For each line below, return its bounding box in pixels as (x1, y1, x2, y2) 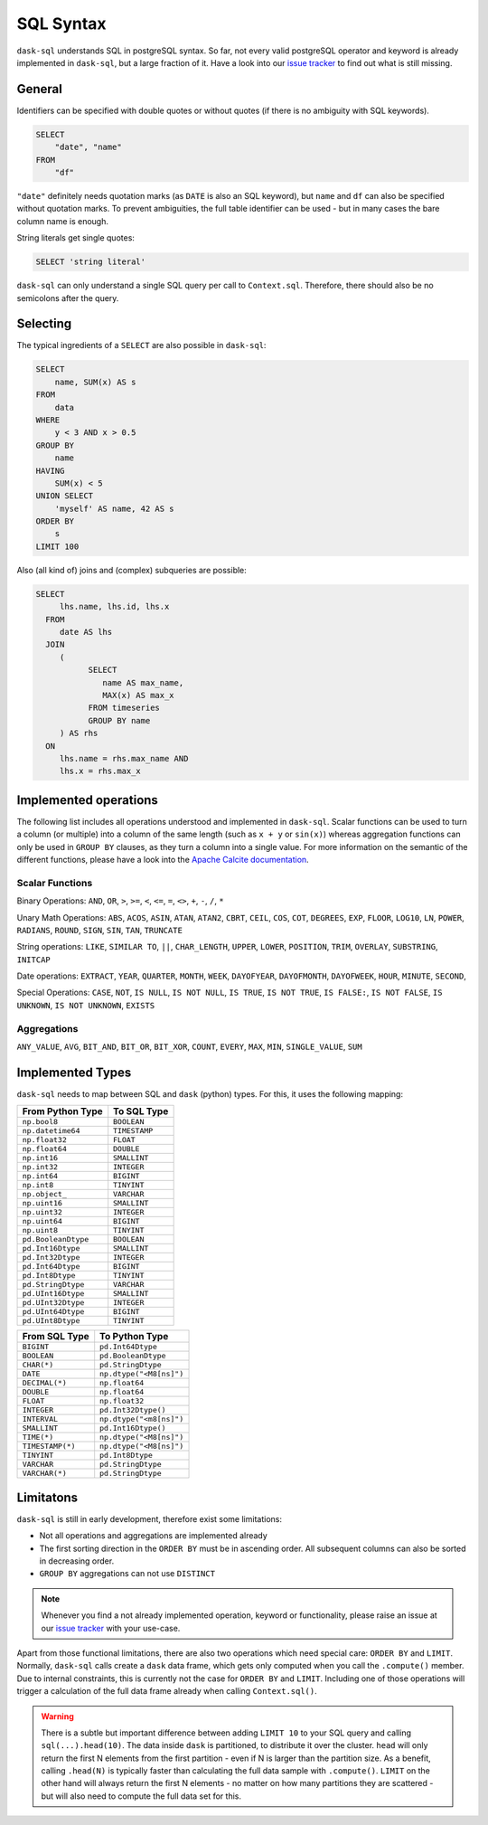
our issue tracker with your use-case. (41, 1622, 181, 1633)
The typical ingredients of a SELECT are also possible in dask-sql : (16, 340, 267, 351)
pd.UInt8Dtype (22, 1316, 80, 1326)
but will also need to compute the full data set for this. (41, 1791, 241, 1801)
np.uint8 (22, 1225, 59, 1235)
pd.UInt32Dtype (22, 1298, 85, 1308)
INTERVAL (22, 1414, 59, 1424)
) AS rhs (59, 728, 99, 739)
